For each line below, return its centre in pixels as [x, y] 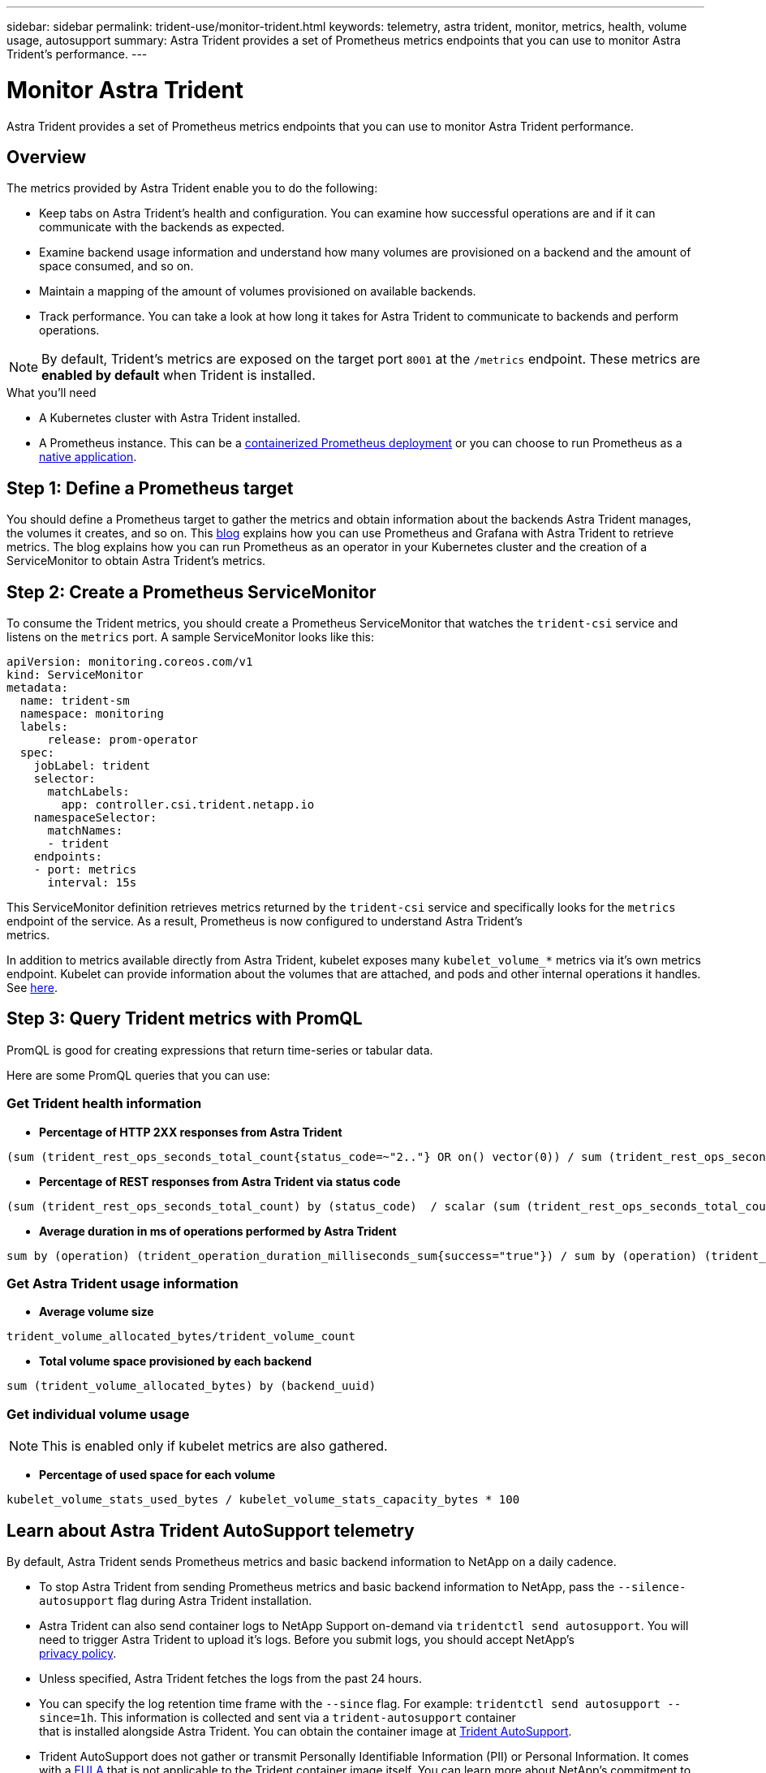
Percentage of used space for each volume [157, 1475]
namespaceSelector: [95, 818]
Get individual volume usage [98, 1414]
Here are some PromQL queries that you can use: [138, 1075]
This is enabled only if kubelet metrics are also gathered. [215, 1446]
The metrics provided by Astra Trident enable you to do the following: [192, 188]
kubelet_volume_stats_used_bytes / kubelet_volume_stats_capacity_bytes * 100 [263, 1500]
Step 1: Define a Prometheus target [150, 488]
